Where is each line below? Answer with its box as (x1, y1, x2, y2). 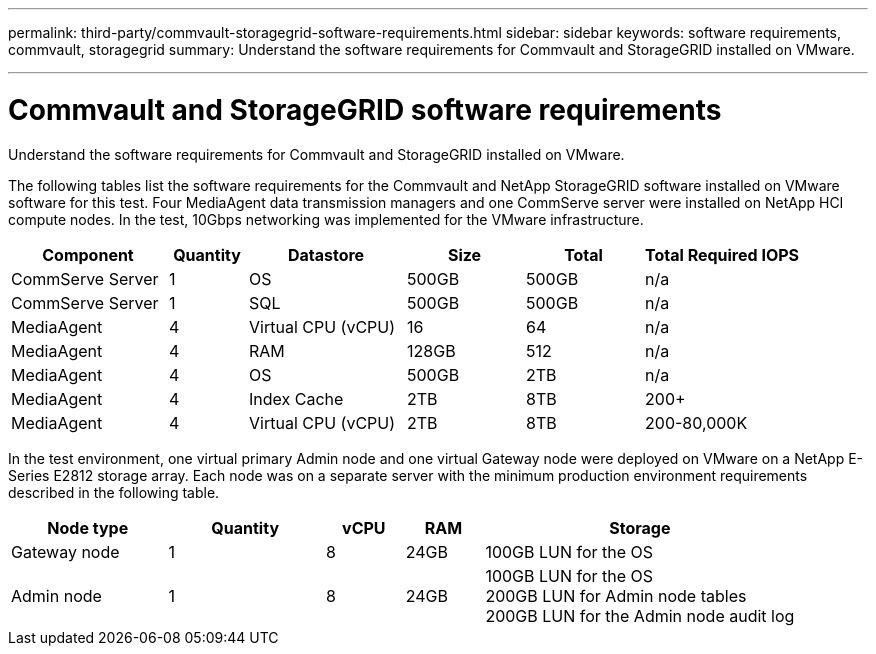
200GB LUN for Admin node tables (485, 585, 747, 606)
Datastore (287, 244, 365, 265)
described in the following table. (8, 483, 220, 501)
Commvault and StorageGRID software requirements (8, 92, 722, 127)
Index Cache (249, 388, 344, 409)
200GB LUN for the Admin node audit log (485, 605, 795, 626)
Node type (47, 517, 129, 538)
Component (42, 244, 134, 265)
